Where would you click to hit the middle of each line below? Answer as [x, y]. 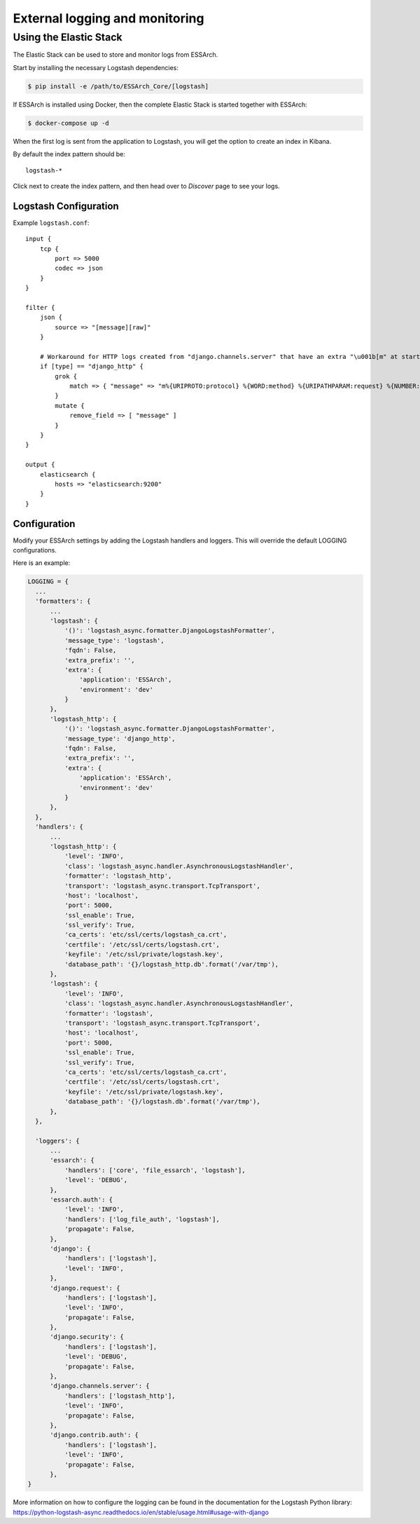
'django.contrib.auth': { [94, 1435]
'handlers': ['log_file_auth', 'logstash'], [142, 1219]
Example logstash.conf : [51, 223]
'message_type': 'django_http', [120, 739]
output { [40, 465]
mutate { [70, 406]
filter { [40, 307]
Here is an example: [42, 563]
